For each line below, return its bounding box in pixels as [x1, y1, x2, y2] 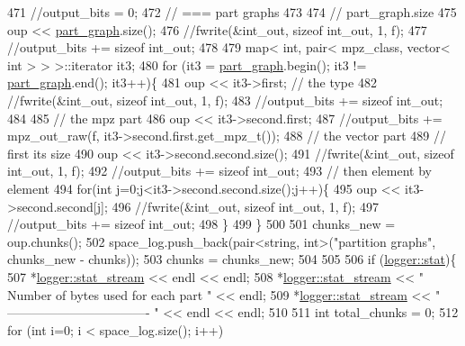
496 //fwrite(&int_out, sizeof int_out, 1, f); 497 [112, 196, 379, 215]
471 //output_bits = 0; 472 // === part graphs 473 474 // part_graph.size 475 [7, 3, 457, 21]
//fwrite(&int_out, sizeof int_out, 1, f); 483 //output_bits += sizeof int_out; [7, 90, 443, 109]
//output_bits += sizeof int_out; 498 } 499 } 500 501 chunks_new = [7, 214, 396, 233]
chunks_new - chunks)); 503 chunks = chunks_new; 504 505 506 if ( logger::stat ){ [7, 250, 457, 269]
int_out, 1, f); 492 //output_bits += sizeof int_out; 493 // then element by [7, 161, 432, 180]
